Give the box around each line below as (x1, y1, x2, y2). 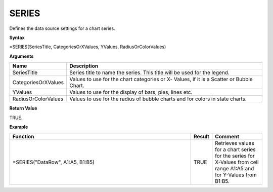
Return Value (9, 105, 37, 111)
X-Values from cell (215, 159, 259, 166)
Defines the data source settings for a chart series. (9, 25, 116, 31)
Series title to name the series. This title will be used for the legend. (69, 69, 230, 76)
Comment (215, 133, 240, 140)
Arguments (9, 53, 34, 59)
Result (193, 133, 210, 140)
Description (69, 62, 99, 69)
